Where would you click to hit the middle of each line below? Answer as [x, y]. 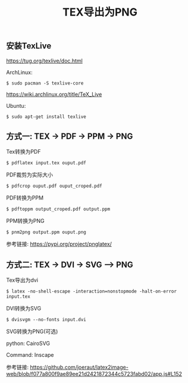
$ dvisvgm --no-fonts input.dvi [46, 320]
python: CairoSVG [28, 344]
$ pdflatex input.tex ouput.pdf [46, 163]
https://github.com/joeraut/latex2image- [79, 368]
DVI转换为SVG [24, 309]
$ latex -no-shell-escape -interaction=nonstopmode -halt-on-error [92, 292]
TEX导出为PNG [100, 12]
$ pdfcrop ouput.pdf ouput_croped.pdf [54, 186]
